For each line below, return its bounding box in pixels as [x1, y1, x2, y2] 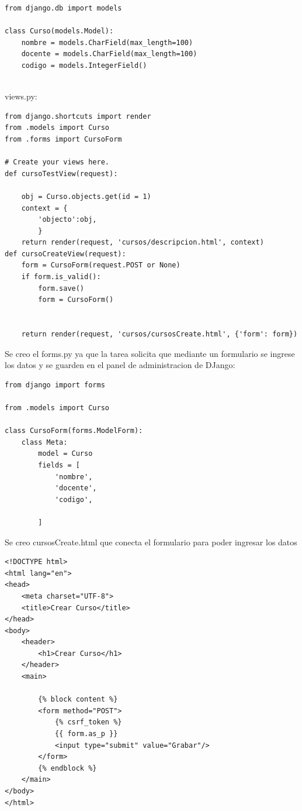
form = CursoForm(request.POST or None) [21, 261, 180, 270]
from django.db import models [5, 4, 122, 12]
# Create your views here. [5, 158, 109, 167]
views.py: [5, 90, 37, 102]
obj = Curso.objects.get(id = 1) [21, 192, 151, 201]
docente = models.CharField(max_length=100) [21, 50, 197, 59]
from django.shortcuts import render [5, 112, 151, 121]
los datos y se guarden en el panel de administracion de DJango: [5, 359, 235, 371]
